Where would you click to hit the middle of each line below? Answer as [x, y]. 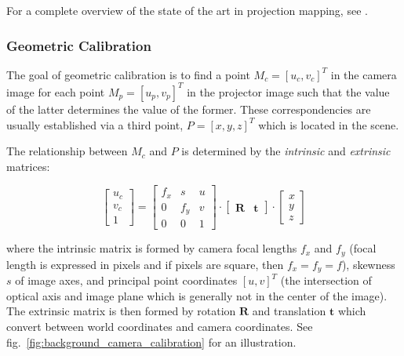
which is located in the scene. [329, 124]
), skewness [368, 264]
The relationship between [67, 151]
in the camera [364, 74]
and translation [289, 311]
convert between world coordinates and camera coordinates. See [160, 326]
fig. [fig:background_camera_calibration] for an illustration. [151, 341]
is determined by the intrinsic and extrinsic [286, 151]
